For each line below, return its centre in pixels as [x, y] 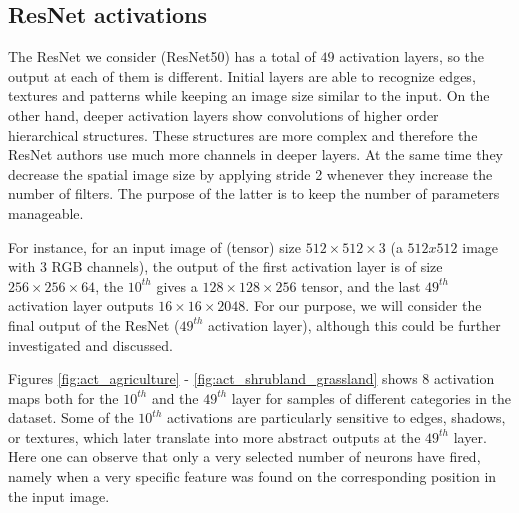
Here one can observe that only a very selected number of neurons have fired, [244, 456]
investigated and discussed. [90, 344]
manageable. [46, 212]
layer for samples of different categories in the [371, 397]
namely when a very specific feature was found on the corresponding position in [252, 476]
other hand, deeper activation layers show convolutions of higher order [223, 114]
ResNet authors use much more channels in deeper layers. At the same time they [255, 154]
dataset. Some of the [71, 417]
